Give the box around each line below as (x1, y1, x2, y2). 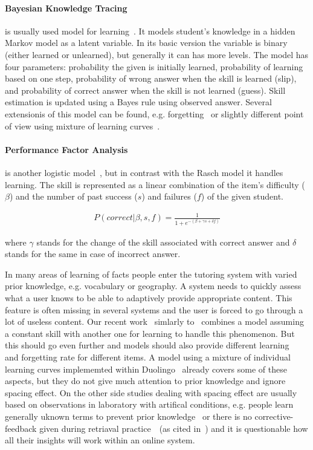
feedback (5, 422, 37, 434)
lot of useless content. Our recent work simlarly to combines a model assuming (5, 315, 304, 328)
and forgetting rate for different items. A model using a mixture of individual (5, 350, 291, 363)
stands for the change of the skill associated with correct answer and (36, 235, 290, 248)
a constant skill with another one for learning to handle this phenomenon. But (5, 327, 295, 339)
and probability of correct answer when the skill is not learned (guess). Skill (5, 83, 286, 96)
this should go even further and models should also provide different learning (5, 339, 289, 351)
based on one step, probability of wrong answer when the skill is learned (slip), (5, 72, 297, 85)
